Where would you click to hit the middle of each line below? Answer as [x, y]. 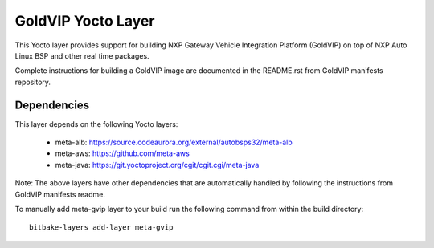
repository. [33, 82]
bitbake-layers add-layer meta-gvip [101, 228]
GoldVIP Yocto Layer [85, 21]
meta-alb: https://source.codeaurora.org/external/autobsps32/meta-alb [174, 142]
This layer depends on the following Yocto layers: [96, 124]
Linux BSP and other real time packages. [82, 55]
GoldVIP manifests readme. [60, 194]
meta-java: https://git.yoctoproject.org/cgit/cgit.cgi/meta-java [157, 165]
